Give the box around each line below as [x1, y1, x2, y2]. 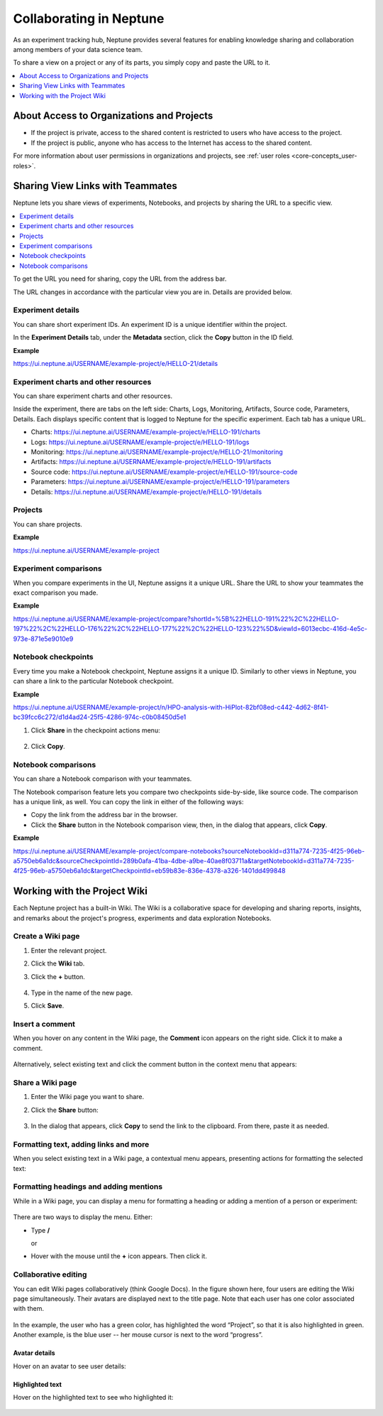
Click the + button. [30, 972, 85, 980]
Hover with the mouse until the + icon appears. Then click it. [30, 1252, 207, 1260]
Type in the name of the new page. [30, 988, 133, 997]
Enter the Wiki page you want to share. [30, 1093, 145, 1101]
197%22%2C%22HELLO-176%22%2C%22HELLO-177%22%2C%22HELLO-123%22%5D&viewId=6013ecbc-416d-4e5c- [13, 625, 368, 633]
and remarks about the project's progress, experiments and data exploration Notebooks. [13, 914, 272, 922]
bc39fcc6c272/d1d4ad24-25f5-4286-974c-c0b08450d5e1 [13, 713, 187, 721]
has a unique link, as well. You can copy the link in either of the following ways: [13, 798, 244, 806]
